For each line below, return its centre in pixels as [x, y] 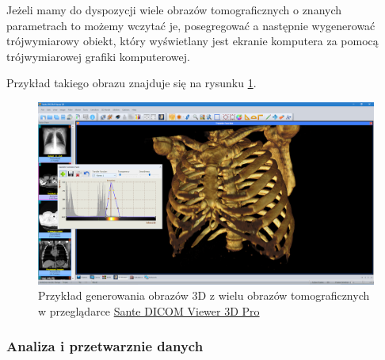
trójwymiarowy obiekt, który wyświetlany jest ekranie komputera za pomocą [192, 41]
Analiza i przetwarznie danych [105, 346]
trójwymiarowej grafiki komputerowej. [98, 56]
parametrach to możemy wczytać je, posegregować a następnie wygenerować [191, 25]
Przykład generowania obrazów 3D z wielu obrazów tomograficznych [204, 295]
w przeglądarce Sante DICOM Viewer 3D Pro [149, 310]
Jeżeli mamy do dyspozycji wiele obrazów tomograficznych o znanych [174, 10]
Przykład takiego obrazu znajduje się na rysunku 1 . [132, 83]
